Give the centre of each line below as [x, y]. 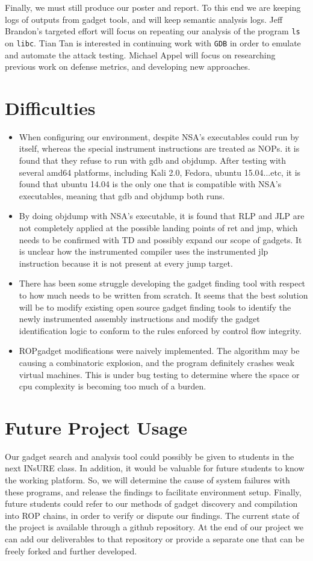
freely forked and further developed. [71, 550]
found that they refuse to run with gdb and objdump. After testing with [153, 160]
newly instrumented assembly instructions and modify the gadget [139, 319]
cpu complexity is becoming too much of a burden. [113, 386]
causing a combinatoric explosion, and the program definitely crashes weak [157, 362]
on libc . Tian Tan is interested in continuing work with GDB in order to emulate [153, 42]
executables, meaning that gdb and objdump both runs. [122, 195]
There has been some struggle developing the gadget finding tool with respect [162, 283]
